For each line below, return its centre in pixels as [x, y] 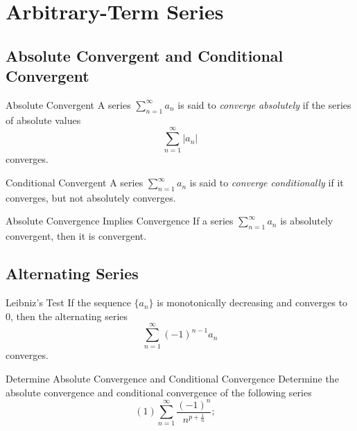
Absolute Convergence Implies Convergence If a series [120, 221]
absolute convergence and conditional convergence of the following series [159, 392]
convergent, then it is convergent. [76, 236]
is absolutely [307, 221]
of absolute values [43, 120]
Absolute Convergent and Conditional [145, 55]
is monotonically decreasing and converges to [252, 302]
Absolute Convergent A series [68, 104]
